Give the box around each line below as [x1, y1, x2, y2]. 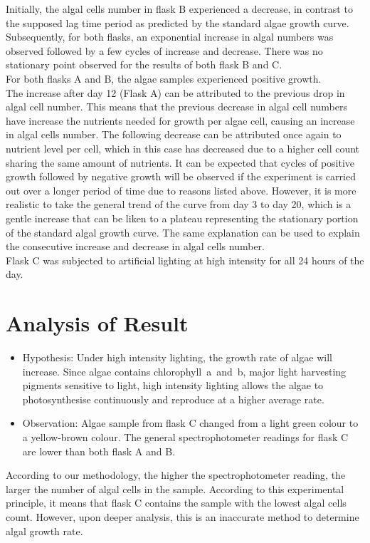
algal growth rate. [6, 523, 83, 538]
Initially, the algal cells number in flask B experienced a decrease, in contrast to [6, 1, 353, 16]
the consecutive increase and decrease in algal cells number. [6, 239, 265, 254]
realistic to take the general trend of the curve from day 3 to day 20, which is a [6, 197, 351, 212]
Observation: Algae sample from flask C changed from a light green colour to [22, 415, 359, 430]
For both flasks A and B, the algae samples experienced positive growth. [6, 71, 322, 86]
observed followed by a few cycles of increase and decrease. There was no [6, 43, 323, 58]
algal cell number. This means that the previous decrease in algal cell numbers [6, 99, 348, 114]
